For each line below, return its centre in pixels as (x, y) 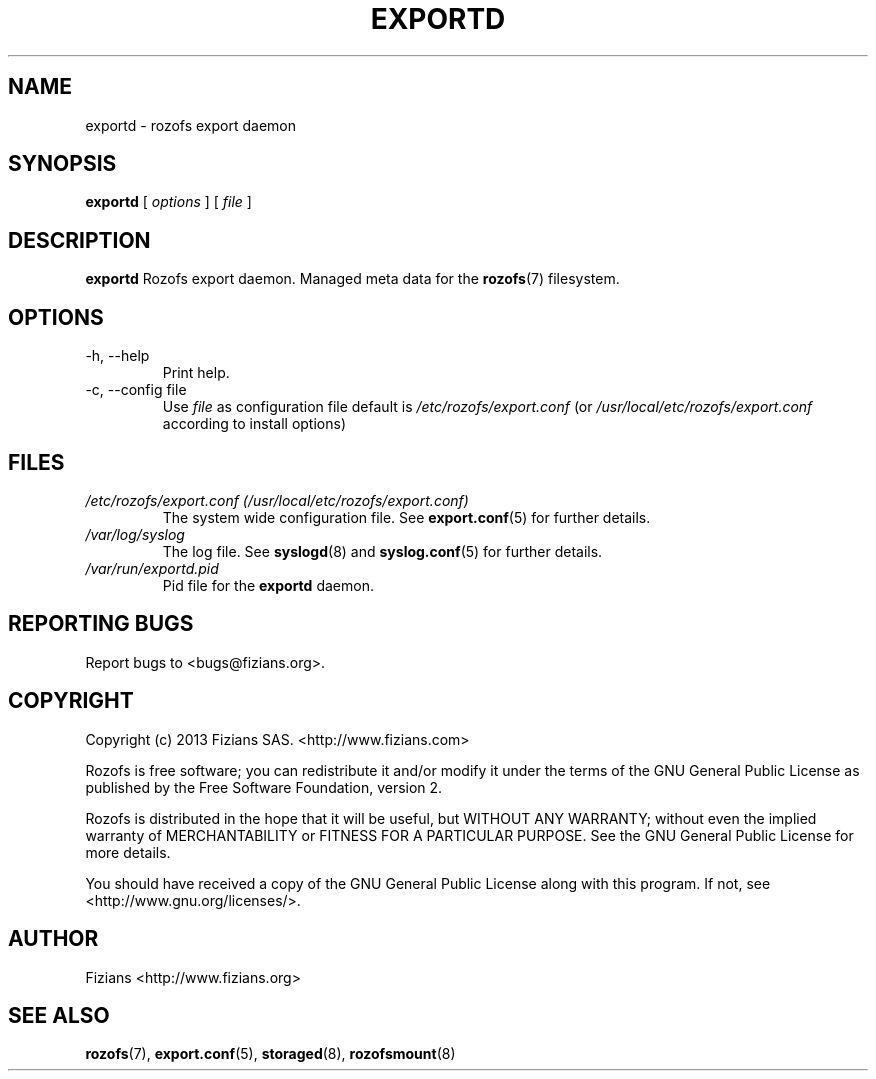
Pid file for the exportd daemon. (268, 585)
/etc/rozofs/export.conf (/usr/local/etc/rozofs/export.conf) (277, 500)
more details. (128, 852)
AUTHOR (53, 939)
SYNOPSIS (62, 164)
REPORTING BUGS (101, 624)
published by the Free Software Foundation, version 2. (264, 787)
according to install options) (254, 424)
